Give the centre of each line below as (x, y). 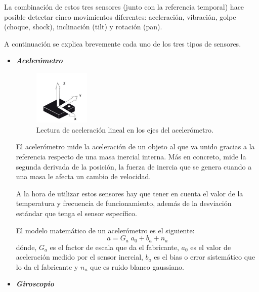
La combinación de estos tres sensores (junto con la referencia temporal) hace (124, 7)
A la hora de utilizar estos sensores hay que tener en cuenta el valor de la (129, 193)
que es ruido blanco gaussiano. (137, 266)
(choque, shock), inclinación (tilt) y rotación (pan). (83, 27)
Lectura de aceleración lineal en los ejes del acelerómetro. (125, 129)
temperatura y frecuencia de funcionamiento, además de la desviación (124, 203)
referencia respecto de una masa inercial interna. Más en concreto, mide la (131, 156)
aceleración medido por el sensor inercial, (79, 257)
